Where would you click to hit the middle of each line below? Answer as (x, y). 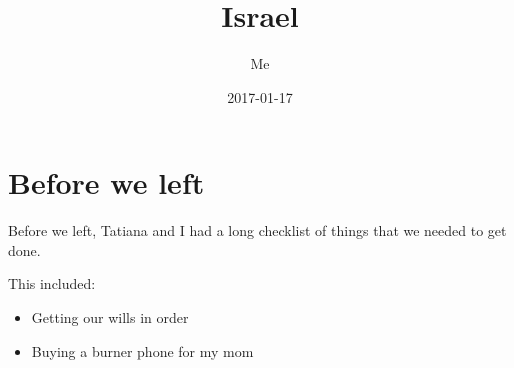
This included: (52, 283)
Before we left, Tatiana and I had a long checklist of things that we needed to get (257, 230)
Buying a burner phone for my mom (142, 350)
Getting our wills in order (110, 317)
